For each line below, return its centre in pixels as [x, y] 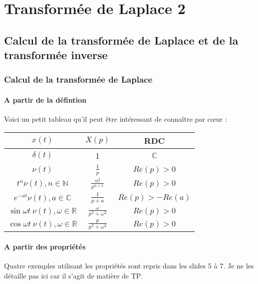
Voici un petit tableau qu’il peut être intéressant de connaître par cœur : [115, 119]
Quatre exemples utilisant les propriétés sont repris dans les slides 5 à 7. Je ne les [129, 266]
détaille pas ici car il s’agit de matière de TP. [73, 275]
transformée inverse [56, 55]
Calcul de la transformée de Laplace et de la [121, 40]
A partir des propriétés [45, 247]
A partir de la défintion [45, 99]
